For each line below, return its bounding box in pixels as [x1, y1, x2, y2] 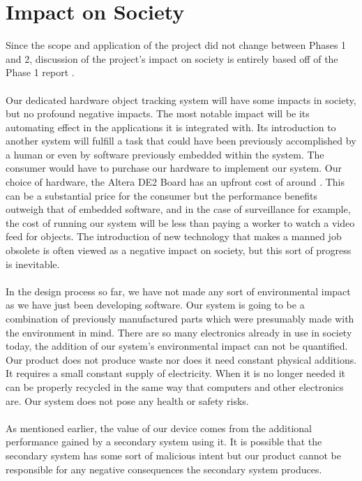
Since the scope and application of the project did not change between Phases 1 [6, 38, 347, 52]
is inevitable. [6, 256, 60, 271]
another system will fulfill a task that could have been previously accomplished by [6, 133, 356, 148]
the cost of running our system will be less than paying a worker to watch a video [6, 215, 355, 230]
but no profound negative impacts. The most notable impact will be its [6, 106, 310, 121]
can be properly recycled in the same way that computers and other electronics [6, 379, 344, 394]
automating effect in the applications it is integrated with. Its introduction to [6, 119, 336, 134]
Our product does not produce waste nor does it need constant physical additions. [6, 352, 357, 367]
